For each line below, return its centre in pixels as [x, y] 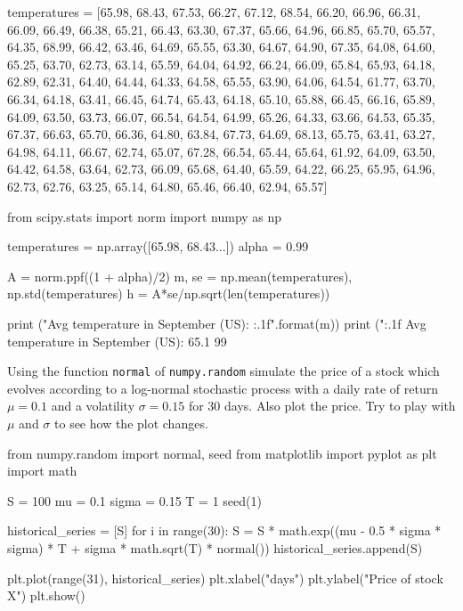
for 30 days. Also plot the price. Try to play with [322, 406]
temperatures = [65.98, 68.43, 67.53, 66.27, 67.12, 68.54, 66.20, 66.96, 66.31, [214, 12]
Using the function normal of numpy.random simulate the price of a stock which [223, 371]
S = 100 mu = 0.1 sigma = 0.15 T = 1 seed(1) [134, 500]
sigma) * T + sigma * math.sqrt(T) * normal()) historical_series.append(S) [215, 547]
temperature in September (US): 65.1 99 [117, 341]
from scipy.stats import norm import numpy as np [145, 216]
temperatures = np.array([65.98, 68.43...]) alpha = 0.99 [158, 246]
